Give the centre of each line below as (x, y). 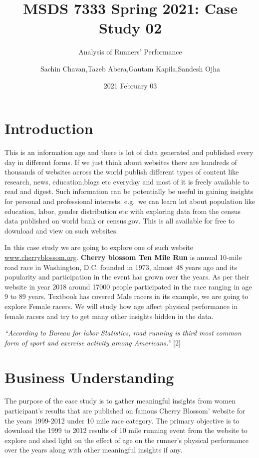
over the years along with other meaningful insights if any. (94, 450)
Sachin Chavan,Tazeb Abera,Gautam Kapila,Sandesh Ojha (130, 68)
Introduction (49, 128)
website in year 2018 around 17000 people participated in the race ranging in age (128, 286)
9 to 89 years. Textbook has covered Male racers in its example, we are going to (127, 296)
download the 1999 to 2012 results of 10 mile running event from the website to (126, 430)
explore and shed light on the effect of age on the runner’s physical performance (127, 440)
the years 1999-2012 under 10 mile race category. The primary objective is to (122, 420)
